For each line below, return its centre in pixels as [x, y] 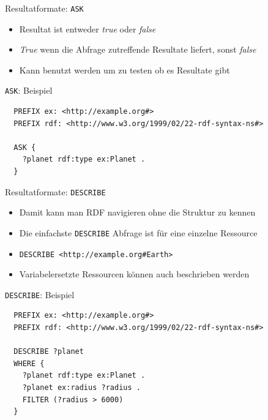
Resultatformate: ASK [44, 8]
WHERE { [29, 363]
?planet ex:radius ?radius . [81, 388]
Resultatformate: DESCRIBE [55, 191]
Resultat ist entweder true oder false [87, 28]
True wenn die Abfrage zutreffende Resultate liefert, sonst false [138, 49]
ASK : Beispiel [29, 90]
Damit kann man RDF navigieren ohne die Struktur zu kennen [137, 212]
